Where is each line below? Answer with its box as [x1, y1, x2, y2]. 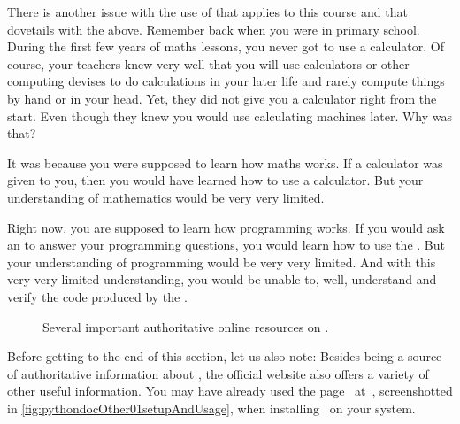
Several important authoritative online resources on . [42, 317, 329, 335]
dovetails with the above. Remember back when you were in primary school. [7, 19, 420, 38]
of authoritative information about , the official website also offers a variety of [7, 364, 429, 382]
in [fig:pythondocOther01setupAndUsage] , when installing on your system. [7, 398, 416, 417]
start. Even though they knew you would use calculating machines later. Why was [7, 106, 453, 125]
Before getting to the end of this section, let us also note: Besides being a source [7, 347, 442, 366]
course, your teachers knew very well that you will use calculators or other [7, 54, 410, 73]
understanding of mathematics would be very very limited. [7, 188, 325, 206]
